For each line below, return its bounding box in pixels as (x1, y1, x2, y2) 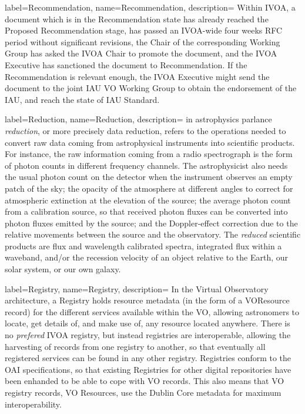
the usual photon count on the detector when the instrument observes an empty (5, 171, 293, 183)
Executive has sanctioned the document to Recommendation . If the (5, 58, 247, 71)
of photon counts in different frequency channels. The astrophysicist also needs (5, 159, 288, 171)
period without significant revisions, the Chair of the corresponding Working (5, 35, 280, 48)
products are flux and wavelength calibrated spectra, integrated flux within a (5, 239, 282, 252)
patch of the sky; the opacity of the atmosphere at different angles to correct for (5, 182, 293, 194)
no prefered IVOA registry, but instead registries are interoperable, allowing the (5, 329, 291, 341)
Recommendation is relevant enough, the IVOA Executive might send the (5, 70, 270, 82)
